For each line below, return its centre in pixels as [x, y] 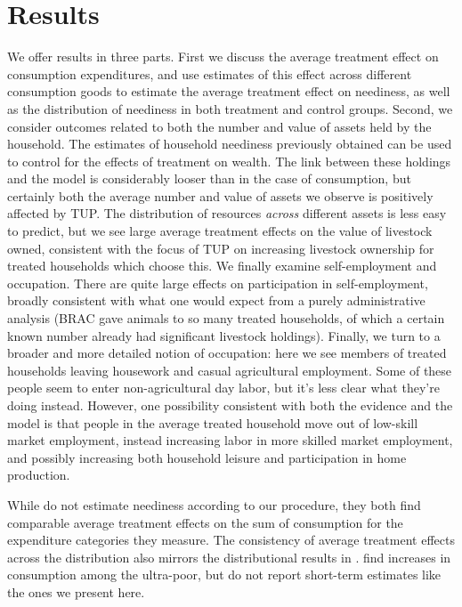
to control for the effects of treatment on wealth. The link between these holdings [229, 161]
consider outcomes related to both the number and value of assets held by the [219, 126]
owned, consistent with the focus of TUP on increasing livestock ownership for [221, 248]
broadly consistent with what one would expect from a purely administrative [216, 300]
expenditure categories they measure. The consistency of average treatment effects [231, 540]
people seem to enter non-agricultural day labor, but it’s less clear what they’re [223, 388]
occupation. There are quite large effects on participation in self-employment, [218, 283]
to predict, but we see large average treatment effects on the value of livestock [220, 231]
